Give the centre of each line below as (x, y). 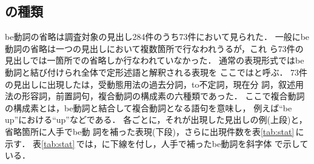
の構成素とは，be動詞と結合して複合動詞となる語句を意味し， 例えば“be (149, 107)
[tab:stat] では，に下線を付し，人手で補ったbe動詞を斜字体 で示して (175, 143)
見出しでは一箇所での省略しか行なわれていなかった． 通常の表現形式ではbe (155, 60)
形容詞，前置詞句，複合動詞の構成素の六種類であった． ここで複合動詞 (163, 96)
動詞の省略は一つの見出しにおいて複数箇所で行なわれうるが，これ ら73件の (154, 48)
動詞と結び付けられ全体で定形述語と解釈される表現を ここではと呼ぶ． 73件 (156, 72)
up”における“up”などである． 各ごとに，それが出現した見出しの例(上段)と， (156, 120)
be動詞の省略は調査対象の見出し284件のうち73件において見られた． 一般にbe (157, 37)
